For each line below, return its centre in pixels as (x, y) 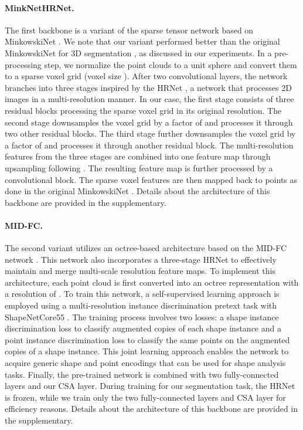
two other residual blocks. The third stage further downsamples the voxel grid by (150, 133)
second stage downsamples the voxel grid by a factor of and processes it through (149, 122)
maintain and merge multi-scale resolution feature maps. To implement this (140, 271)
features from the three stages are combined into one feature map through (138, 156)
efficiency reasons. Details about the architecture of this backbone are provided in (151, 409)
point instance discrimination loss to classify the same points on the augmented (147, 339)
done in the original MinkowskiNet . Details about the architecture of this (137, 191)
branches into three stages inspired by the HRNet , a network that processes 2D (148, 87)
